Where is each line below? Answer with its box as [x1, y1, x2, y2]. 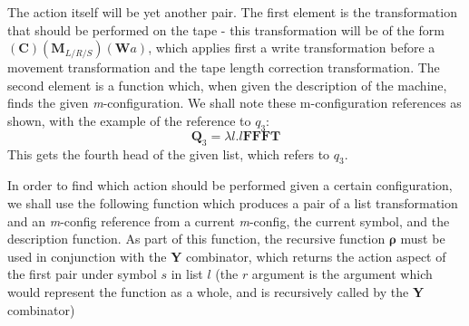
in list [171, 264, 203, 283]
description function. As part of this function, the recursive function [7, 229, 386, 248]
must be [400, 229, 445, 248]
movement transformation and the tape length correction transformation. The [7, 58, 440, 77]
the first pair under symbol [7, 264, 157, 283]
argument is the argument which [251, 264, 433, 283]
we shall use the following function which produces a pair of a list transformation [7, 193, 458, 212]
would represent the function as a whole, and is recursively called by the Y [7, 282, 425, 301]
